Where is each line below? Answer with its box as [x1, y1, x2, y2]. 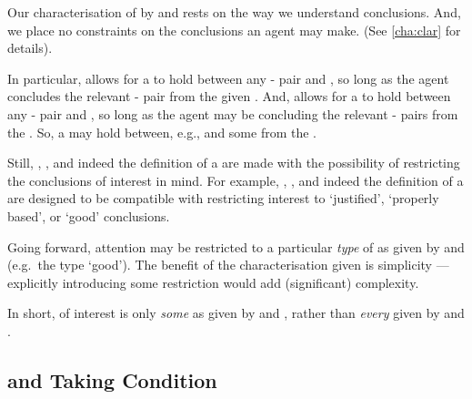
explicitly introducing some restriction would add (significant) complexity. [7, 272, 419, 292]
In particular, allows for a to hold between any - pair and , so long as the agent [7, 68, 449, 87]
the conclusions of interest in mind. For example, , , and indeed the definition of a [7, 170, 464, 189]
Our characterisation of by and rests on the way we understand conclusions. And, [7, 3, 461, 21]
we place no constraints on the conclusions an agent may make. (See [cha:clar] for [7, 20, 461, 39]
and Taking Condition [7, 365, 217, 394]
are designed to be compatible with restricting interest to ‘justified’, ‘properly [7, 189, 439, 208]
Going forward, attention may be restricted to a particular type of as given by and [7, 237, 465, 256]
